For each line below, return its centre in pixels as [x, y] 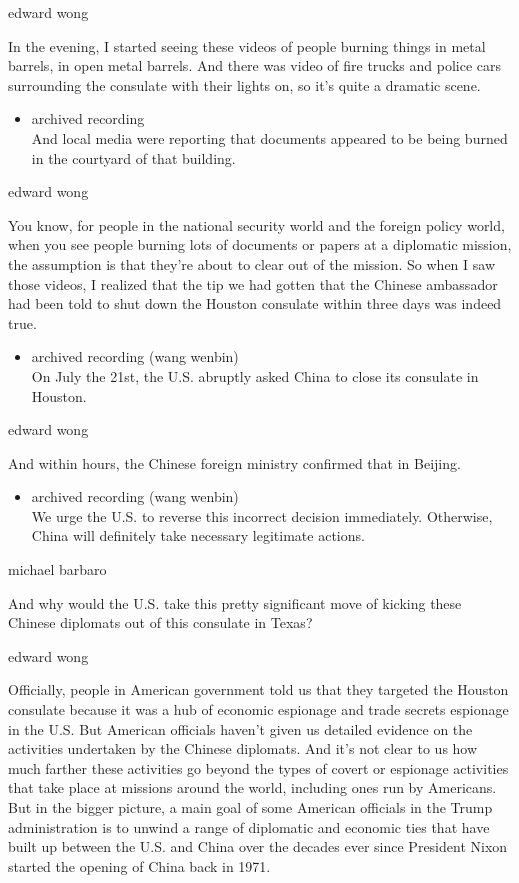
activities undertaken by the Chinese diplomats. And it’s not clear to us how [243, 748]
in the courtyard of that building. [133, 157]
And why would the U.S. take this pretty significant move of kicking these [235, 602]
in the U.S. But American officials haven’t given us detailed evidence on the [240, 728]
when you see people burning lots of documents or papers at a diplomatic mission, [260, 244]
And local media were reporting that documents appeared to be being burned [269, 137]
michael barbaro [57, 569]
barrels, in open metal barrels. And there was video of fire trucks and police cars [255, 65]
